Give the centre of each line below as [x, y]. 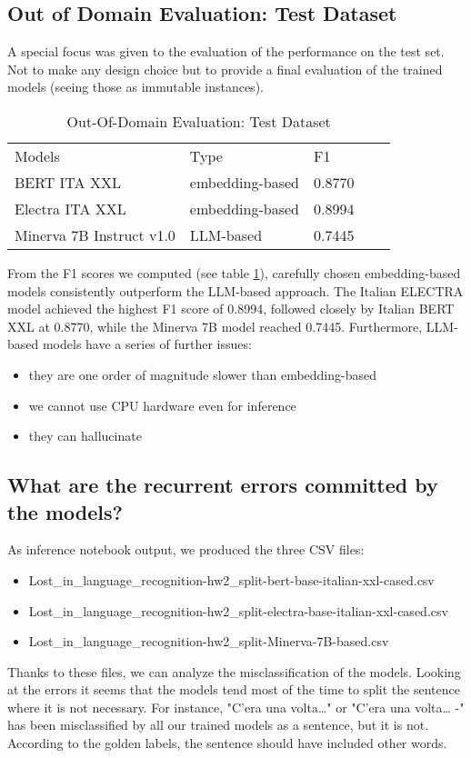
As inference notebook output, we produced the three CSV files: [186, 549]
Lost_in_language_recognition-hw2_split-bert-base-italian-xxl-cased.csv [231, 579]
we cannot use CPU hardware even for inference [162, 405]
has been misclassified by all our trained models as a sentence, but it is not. [218, 725]
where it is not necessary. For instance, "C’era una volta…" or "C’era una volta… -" [236, 707]
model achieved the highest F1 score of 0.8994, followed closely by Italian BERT [231, 309]
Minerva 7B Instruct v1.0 [95, 234]
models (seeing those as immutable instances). [135, 87]
